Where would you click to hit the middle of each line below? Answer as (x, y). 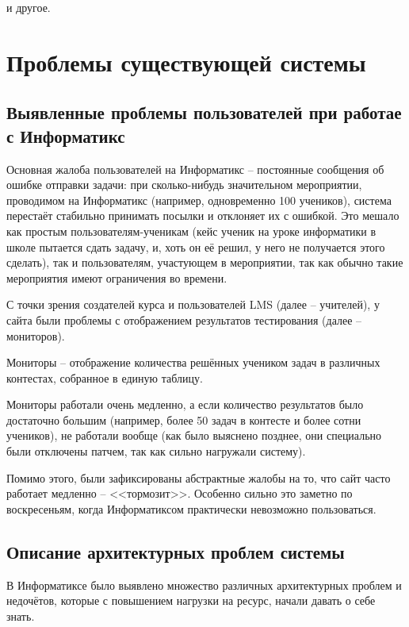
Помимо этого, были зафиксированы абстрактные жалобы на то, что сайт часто (199, 477)
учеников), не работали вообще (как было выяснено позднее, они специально (194, 435)
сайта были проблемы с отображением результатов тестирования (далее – (184, 319)
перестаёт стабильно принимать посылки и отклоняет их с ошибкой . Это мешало (203, 215)
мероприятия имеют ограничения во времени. (117, 277)
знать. (21, 615)
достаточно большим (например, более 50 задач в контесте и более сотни (184, 419)
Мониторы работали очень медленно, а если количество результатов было (185, 404)
